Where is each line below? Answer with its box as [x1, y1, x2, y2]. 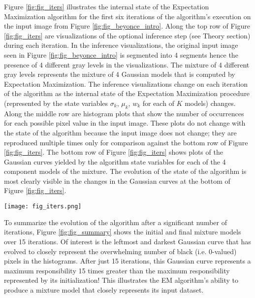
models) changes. [185, 98, 236, 108]
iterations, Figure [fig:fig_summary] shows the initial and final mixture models [4, 227, 241, 237]
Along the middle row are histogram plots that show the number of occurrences [4, 108, 244, 118]
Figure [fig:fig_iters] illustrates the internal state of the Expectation [4, 1, 209, 11]
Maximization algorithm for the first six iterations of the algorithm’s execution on [4, 11, 251, 21]
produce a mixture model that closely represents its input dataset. [4, 284, 204, 295]
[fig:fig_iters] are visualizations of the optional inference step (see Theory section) [4, 30, 251, 40]
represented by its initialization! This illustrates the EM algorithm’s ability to [4, 275, 239, 285]
